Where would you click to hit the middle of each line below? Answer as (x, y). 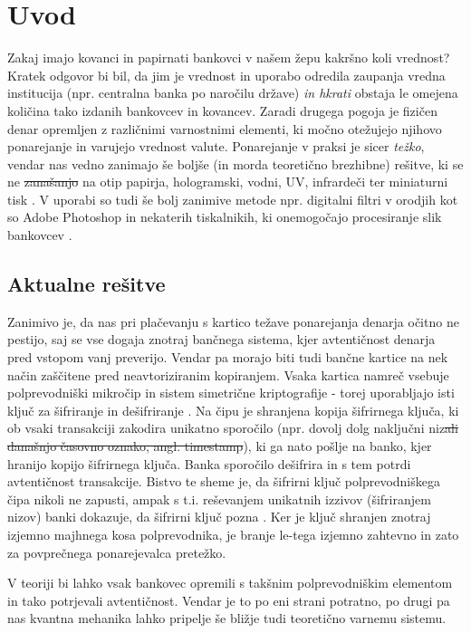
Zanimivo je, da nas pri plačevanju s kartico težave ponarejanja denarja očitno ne (233, 321)
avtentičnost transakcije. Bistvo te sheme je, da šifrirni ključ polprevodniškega (224, 481)
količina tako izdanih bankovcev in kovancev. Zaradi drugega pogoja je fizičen (222, 110)
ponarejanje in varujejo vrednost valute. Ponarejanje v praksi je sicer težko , (216, 146)
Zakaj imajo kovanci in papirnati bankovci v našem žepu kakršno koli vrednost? (229, 58)
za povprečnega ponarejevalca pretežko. (117, 552)
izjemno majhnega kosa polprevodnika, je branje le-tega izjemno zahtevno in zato (233, 534)
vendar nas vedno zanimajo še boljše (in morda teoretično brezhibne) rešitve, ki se (235, 163)
